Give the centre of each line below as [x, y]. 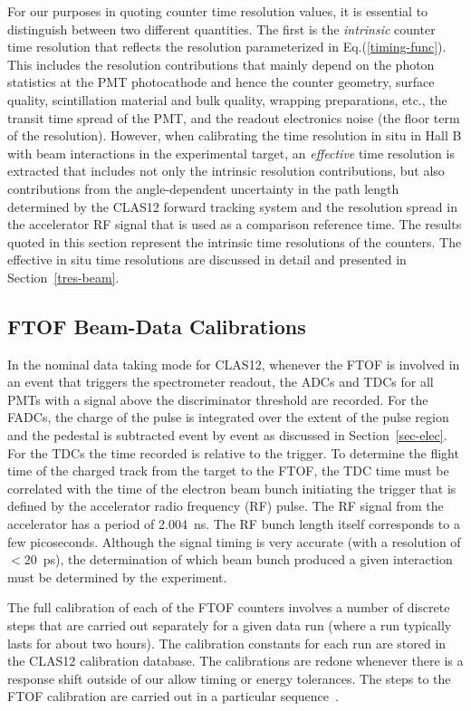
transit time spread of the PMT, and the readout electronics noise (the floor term [234, 117]
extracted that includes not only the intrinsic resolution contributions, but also [226, 171]
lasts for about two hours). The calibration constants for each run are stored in [227, 643]
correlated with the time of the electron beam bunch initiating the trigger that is [232, 488]
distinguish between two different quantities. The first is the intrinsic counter [221, 29]
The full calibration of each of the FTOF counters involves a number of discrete [229, 607]
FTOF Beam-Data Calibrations [157, 326]
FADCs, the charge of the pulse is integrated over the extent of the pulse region [228, 417]
